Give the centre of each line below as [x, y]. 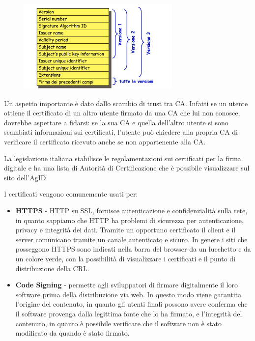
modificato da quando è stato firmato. [72, 333]
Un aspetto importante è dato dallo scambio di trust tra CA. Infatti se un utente [126, 103]
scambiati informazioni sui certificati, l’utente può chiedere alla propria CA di [121, 132]
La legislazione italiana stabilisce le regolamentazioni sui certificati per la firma [123, 158]
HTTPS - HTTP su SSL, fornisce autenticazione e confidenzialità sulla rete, [131, 211]
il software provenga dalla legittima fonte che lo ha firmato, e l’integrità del [129, 313]
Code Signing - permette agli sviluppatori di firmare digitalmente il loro [127, 285]
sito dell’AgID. [26, 177]
